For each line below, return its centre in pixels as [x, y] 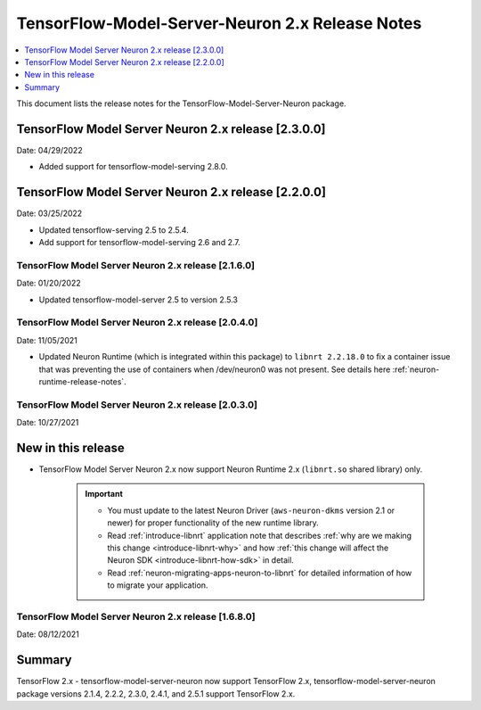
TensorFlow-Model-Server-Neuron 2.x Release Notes [219, 23]
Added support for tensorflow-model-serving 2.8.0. [133, 167]
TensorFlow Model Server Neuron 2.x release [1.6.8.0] [136, 616]
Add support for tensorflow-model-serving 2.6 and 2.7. [139, 243]
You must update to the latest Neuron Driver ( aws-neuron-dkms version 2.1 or [251, 510]
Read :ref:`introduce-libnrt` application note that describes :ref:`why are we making [260, 535]
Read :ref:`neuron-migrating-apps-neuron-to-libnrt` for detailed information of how [260, 573]
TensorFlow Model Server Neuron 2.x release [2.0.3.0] [137, 404]
